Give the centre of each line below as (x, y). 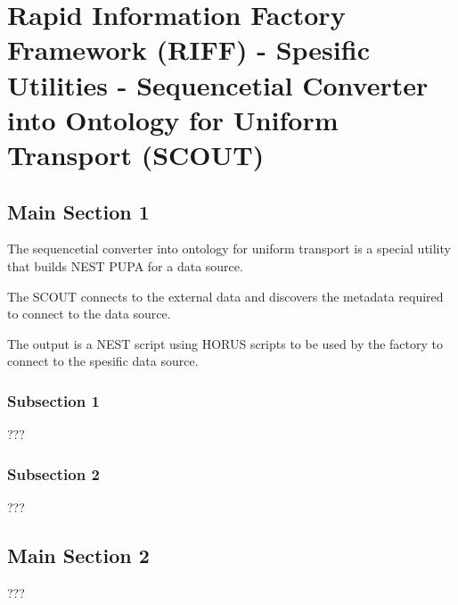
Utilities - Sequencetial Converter (218, 84)
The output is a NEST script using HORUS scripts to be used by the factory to (225, 343)
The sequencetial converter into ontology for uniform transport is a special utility (229, 249)
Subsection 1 (53, 400)
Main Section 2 (78, 555)
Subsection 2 (53, 473)
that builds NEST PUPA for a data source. (125, 265)
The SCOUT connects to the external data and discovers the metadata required (225, 296)
